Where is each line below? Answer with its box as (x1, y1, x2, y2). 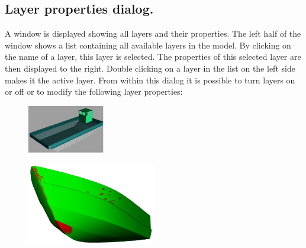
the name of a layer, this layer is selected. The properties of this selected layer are (5, 50, 301, 63)
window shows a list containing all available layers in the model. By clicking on (5, 38, 291, 51)
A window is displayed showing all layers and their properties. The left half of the (5, 27, 301, 40)
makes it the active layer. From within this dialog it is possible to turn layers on (5, 73, 295, 86)
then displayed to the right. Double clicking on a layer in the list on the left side (5, 62, 295, 74)
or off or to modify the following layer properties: (5, 85, 183, 98)
